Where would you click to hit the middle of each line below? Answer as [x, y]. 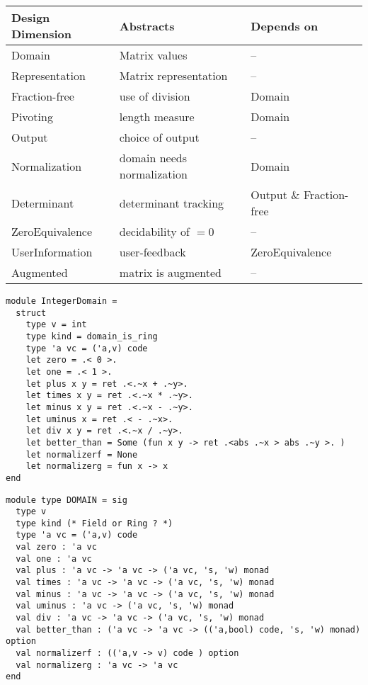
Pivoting [32, 117]
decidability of [154, 231]
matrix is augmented [170, 272]
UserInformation [52, 252]
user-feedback [153, 252]
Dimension [41, 34]
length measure [157, 117]
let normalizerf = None [82, 454]
